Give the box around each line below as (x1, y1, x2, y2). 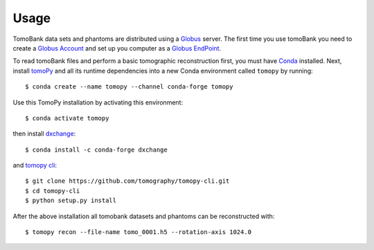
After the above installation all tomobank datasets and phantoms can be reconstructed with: (12, 212, 275, 220)
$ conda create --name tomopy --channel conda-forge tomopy (25, 83, 233, 91)
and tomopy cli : (12, 161, 57, 170)
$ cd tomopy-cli (25, 187, 80, 195)
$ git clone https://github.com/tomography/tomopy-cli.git (25, 177, 230, 185)
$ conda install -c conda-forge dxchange (25, 145, 168, 154)
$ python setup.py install (25, 197, 117, 204)
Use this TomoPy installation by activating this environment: (12, 98, 184, 107)
